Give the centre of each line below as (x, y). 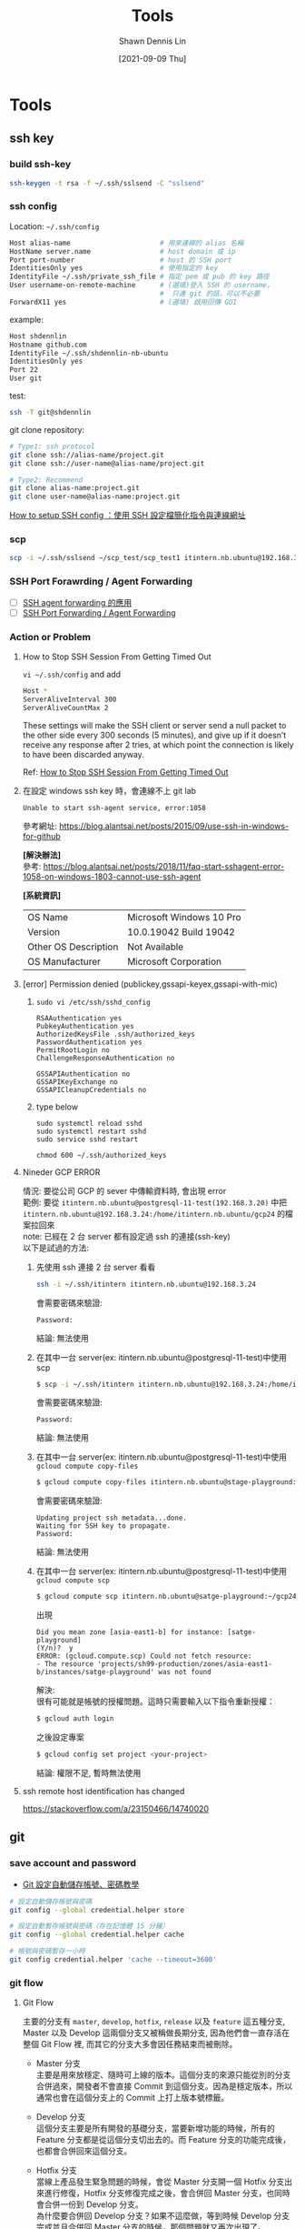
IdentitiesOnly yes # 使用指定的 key (114, 268)
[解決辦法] (42, 855)
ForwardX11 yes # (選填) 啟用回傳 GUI (123, 302)
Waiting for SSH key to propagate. (103, 1526)
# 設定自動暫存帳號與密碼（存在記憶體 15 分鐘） (89, 1926)
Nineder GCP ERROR (61, 1172)
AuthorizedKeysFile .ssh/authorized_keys (115, 1034)
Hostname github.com (49, 345)
